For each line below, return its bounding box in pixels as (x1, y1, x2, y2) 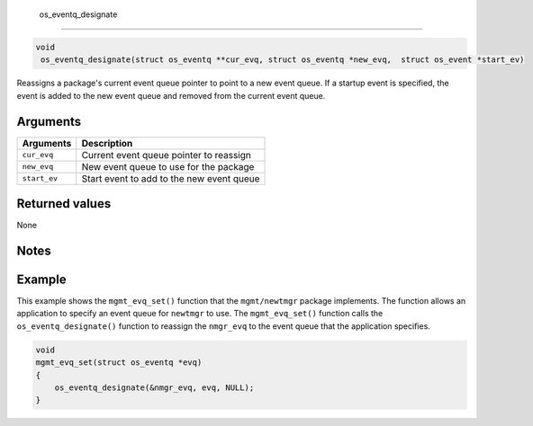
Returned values (16, 196, 112, 211)
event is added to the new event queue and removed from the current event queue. (16, 90, 326, 101)
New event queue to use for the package (81, 160, 255, 173)
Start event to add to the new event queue (81, 172, 260, 184)
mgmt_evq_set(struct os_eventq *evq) (35, 358, 203, 368)
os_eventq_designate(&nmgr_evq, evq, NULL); (54, 383, 255, 393)
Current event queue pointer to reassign (81, 148, 251, 161)
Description (81, 137, 133, 149)
